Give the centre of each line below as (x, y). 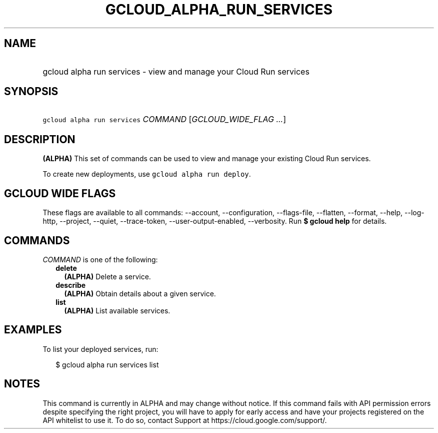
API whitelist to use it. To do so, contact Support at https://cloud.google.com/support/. (185, 420)
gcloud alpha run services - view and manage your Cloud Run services (176, 71)
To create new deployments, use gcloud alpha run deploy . (147, 174)
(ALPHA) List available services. (117, 310)
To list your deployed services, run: (100, 349)
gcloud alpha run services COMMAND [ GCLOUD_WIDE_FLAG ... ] (164, 119)
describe (71, 285)
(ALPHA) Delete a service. (107, 276)
